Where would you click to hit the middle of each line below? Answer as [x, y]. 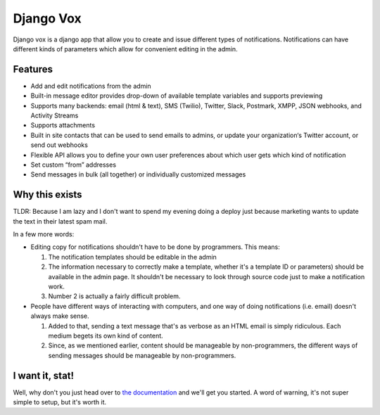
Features [33, 69]
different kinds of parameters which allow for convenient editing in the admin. [126, 49]
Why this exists [47, 194]
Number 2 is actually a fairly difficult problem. [114, 296]
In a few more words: [44, 234]
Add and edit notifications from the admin [91, 86]
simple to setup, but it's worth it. [60, 402]
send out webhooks [59, 145]
